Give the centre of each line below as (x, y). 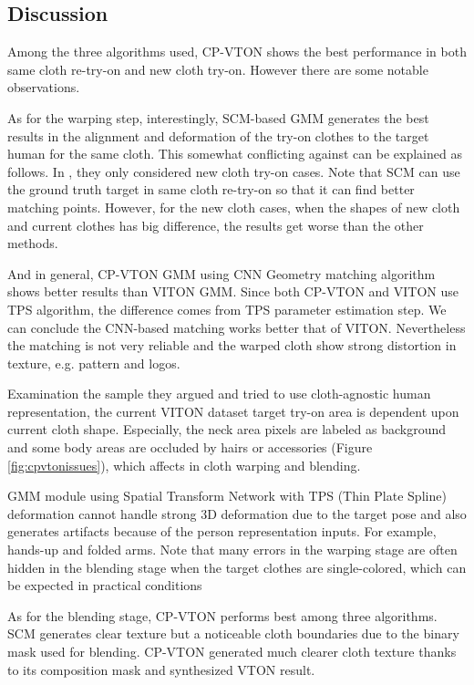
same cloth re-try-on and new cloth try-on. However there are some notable (218, 69)
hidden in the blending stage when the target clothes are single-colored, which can (237, 567)
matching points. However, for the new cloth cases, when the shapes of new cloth (234, 207)
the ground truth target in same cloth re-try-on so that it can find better (211, 189)
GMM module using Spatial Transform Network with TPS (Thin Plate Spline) (227, 496)
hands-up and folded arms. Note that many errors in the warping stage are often (232, 550)
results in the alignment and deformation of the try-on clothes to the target (218, 135)
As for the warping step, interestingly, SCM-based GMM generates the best (218, 117)
